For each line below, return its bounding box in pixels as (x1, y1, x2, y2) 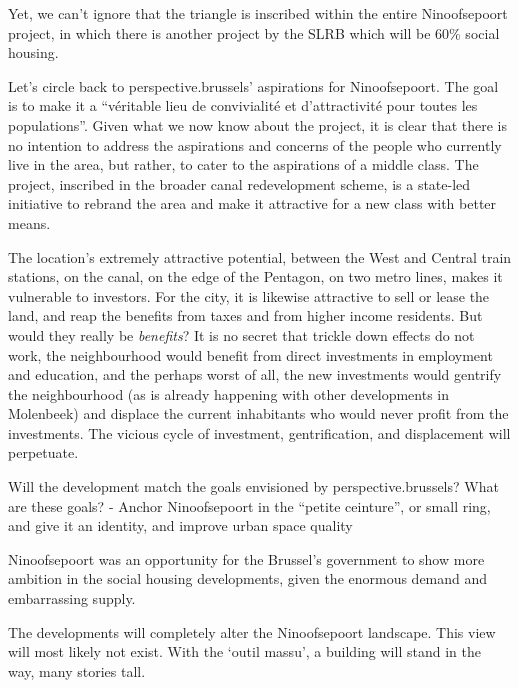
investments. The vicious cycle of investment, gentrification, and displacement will (8, 422, 511, 443)
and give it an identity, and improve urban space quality (8, 515, 353, 536)
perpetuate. (8, 442, 79, 463)
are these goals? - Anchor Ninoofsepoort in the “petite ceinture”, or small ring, (8, 495, 491, 516)
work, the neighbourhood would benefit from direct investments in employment (8, 344, 493, 365)
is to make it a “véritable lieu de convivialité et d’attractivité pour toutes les (8, 95, 478, 116)
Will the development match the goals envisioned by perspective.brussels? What (8, 476, 499, 497)
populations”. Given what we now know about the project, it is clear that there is (8, 114, 507, 135)
